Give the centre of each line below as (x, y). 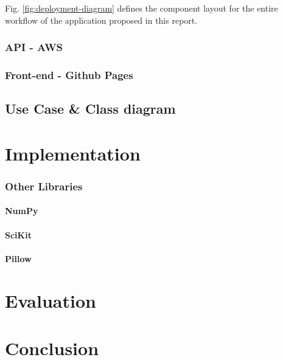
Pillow (18, 258)
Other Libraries (44, 186)
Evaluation (51, 300)
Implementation (73, 153)
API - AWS (34, 47)
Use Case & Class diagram (90, 109)
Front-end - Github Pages (69, 74)
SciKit (18, 234)
